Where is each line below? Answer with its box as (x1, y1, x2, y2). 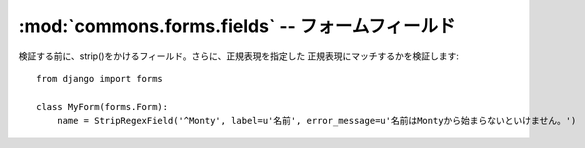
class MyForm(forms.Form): (36, 101, 169, 112)
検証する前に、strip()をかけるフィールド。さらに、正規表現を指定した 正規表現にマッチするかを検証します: (18, 50, 460, 62)
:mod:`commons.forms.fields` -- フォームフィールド (18, 15, 456, 37)
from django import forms (36, 73, 164, 84)
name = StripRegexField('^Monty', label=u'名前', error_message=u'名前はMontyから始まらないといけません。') (56, 115, 577, 127)
